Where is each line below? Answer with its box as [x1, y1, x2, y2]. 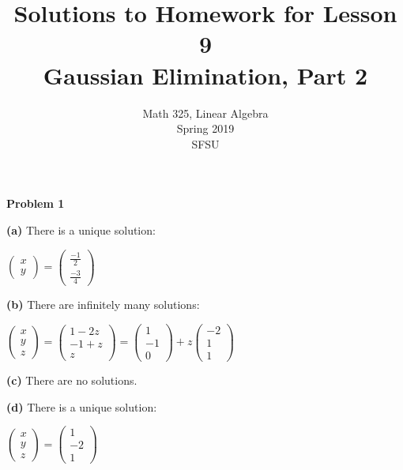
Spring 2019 [176, 120, 235, 137]
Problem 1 [6, 195, 65, 212]
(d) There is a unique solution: [6, 398, 157, 415]
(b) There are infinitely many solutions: [6, 296, 200, 313]
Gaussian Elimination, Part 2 [43, 58, 368, 91]
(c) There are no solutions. [6, 372, 137, 389]
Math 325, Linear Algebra [142, 104, 269, 121]
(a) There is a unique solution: [6, 221, 156, 238]
